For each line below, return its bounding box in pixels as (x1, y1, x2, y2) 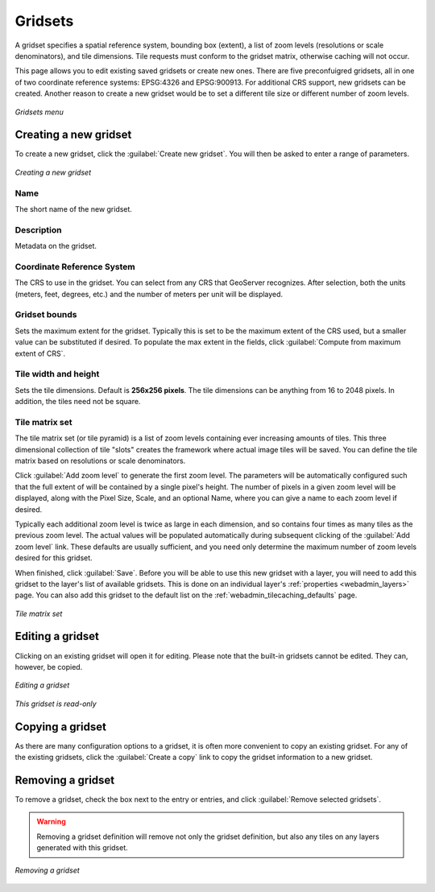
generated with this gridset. (36, 843, 128, 853)
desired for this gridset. (14, 553, 93, 563)
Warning (36, 817, 66, 827)
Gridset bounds (14, 309, 77, 320)
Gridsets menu (14, 107, 64, 117)
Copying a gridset (14, 720, 106, 733)
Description (14, 224, 62, 235)
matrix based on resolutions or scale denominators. (14, 456, 186, 465)
